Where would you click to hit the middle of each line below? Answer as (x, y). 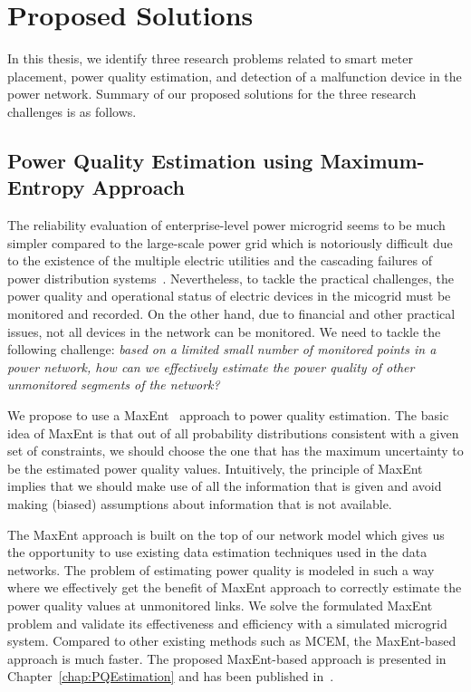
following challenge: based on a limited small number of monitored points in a (222, 349)
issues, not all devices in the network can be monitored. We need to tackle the (224, 331)
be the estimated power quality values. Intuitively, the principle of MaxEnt (215, 468)
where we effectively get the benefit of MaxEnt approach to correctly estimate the (235, 587)
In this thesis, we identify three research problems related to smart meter (210, 58)
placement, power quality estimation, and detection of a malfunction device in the (235, 76)
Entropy (46, 187)
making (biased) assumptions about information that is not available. (200, 504)
